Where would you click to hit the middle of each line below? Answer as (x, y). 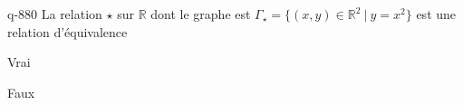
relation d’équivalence (68, 31)
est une (436, 14)
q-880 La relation (55, 14)
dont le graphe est (201, 14)
